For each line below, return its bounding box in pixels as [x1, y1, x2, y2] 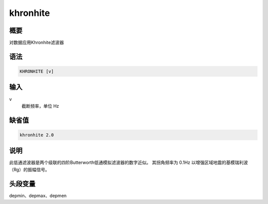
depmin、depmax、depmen [9, 193, 67, 199]
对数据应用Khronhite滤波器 [9, 40, 64, 46]
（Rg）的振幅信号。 [9, 166, 50, 172]
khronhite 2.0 [19, 132, 54, 137]
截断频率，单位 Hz [21, 103, 60, 109]
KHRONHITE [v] [19, 68, 54, 74]
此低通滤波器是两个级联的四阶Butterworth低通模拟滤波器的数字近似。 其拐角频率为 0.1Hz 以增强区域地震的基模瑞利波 [9, 159, 248, 166]
